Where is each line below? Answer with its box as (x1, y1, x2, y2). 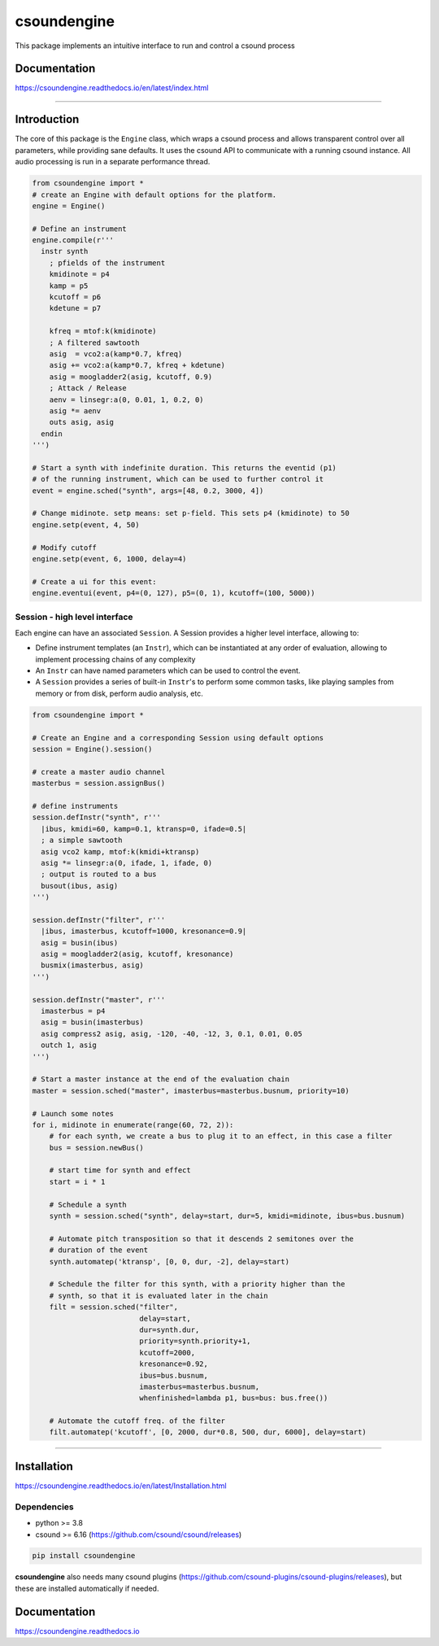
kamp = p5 (49, 281, 89, 290)
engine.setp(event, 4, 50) (32, 520, 140, 529)
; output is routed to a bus (41, 870, 158, 879)
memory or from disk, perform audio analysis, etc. (35, 688, 203, 698)
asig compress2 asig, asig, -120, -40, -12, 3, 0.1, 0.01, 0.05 (41, 1029, 302, 1038)
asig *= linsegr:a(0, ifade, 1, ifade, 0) (41, 858, 213, 867)
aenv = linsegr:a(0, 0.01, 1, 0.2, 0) (49, 395, 204, 404)
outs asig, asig (49, 417, 114, 427)
